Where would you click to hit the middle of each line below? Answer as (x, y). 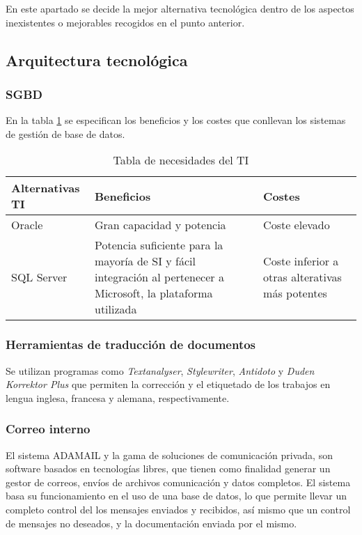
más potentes (295, 293)
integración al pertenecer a (159, 277)
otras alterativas (302, 277)
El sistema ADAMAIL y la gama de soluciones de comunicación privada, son (169, 455)
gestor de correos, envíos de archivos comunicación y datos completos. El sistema (178, 482)
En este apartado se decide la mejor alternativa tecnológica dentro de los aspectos (180, 8)
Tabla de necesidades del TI (181, 160)
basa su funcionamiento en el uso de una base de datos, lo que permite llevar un (176, 496)
